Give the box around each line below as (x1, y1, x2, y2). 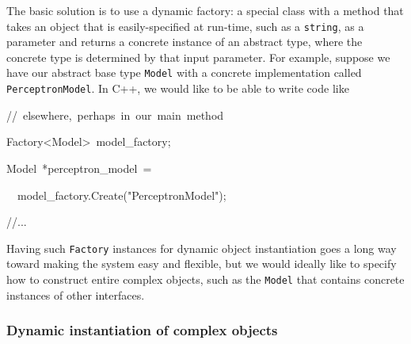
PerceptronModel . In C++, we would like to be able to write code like (6, 80, 349, 97)
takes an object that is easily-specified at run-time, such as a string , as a (6, 17, 364, 34)
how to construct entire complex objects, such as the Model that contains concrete (6, 270, 405, 287)
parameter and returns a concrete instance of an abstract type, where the (6, 33, 363, 50)
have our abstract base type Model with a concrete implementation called (6, 64, 362, 81)
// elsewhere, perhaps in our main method (6, 106, 224, 123)
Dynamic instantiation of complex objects (6, 320, 278, 340)
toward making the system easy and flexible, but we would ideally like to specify (6, 255, 397, 272)
